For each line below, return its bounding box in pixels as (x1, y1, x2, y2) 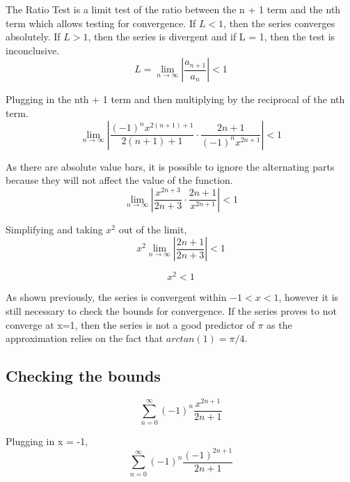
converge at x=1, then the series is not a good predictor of (6, 317, 255, 332)
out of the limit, (118, 221, 187, 236)
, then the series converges (223, 15, 335, 30)
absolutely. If (6, 29, 61, 44)
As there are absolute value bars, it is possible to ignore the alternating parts (6, 159, 335, 173)
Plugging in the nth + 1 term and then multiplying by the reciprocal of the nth (6, 92, 345, 107)
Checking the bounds (6, 365, 161, 387)
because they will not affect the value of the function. (6, 173, 233, 187)
